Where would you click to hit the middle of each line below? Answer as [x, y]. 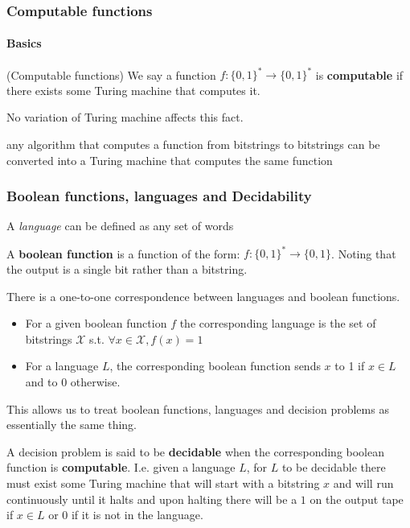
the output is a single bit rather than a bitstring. [127, 269]
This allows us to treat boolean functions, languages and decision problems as [198, 408]
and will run [363, 483]
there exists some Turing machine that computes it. [133, 90]
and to [41, 381]
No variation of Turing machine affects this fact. [125, 117]
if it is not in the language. [137, 515]
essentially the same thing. [72, 425]
